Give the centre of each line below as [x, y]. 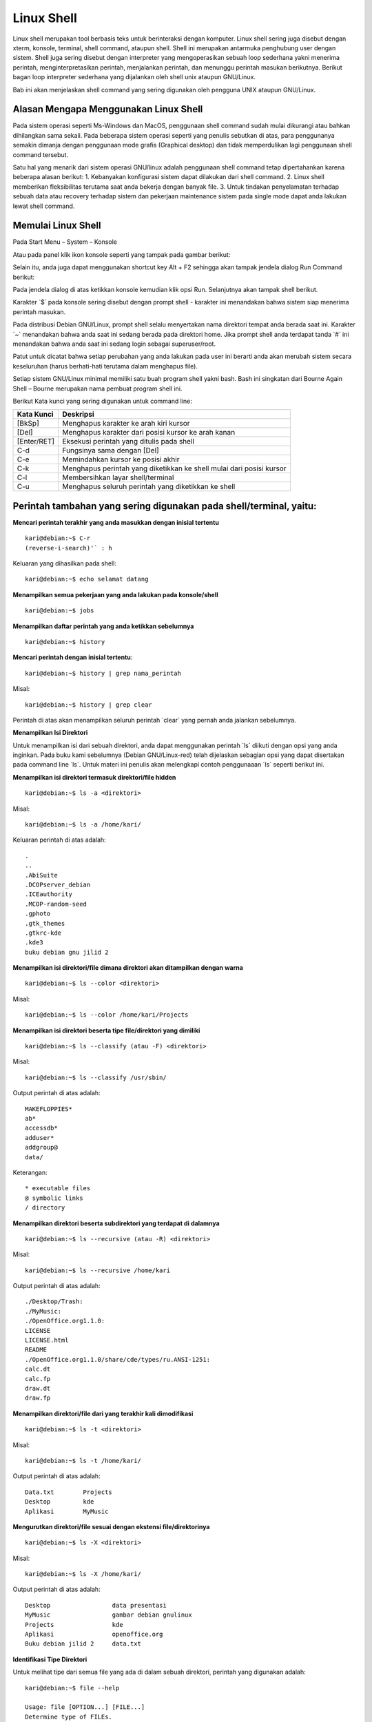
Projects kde [74, 1625]
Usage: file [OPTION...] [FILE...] [85, 1707]
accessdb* [41, 1128]
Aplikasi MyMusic [67, 1511]
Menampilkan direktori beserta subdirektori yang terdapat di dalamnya [116, 1223]
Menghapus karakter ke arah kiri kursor [126, 424]
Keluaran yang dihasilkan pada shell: [64, 563]
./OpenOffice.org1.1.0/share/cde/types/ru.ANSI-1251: [117, 1359]
